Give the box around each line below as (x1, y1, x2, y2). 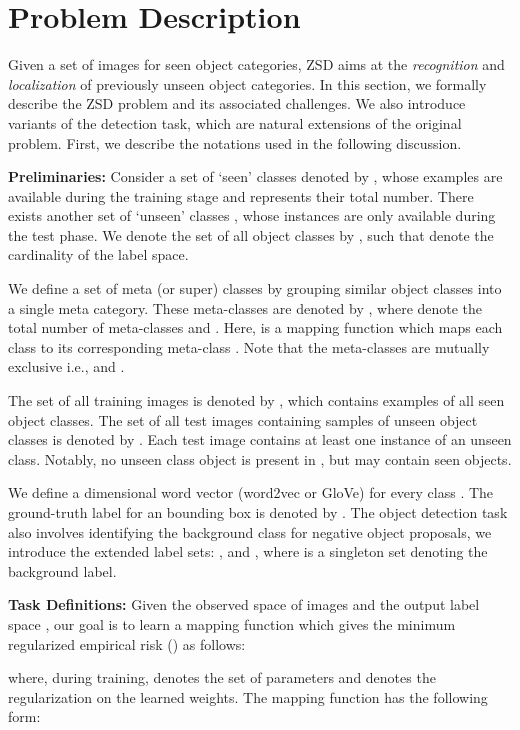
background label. (8, 560, 117, 581)
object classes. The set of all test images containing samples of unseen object (8, 409, 478, 430)
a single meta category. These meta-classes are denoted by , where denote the (8, 297, 483, 318)
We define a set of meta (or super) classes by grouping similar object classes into (8, 278, 502, 299)
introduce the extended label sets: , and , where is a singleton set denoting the (8, 541, 488, 562)
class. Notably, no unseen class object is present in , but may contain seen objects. (8, 448, 512, 469)
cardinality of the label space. (8, 244, 189, 265)
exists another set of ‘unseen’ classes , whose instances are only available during (8, 205, 496, 226)
